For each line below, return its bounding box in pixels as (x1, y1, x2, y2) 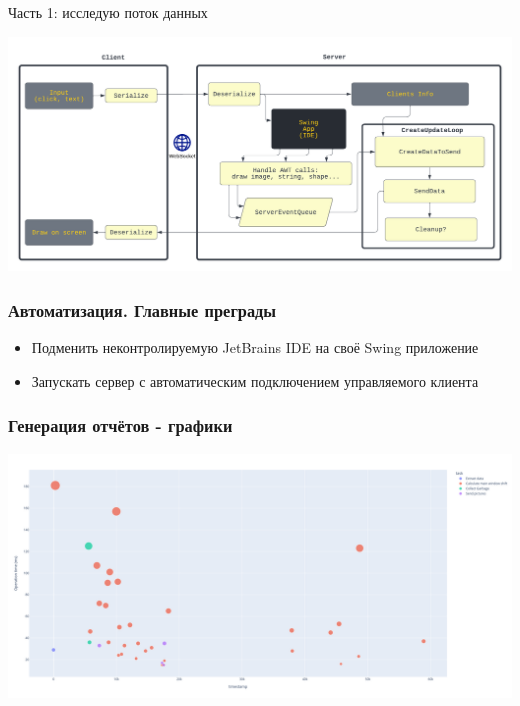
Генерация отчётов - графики (8, 413, 233, 438)
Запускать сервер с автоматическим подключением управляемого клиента (31, 370, 479, 391)
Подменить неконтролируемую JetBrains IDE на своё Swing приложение (31, 337, 479, 358)
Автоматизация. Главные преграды (8, 297, 277, 322)
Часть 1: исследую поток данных (8, 2, 208, 22)
